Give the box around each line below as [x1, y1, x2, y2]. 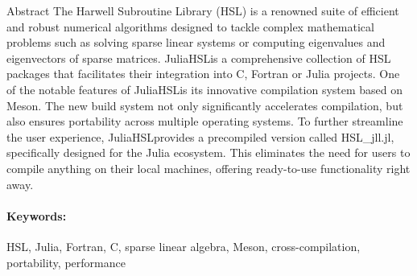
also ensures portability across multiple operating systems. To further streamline [6, 113, 403, 130]
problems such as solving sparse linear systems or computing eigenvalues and [6, 34, 386, 51]
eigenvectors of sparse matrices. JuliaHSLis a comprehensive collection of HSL [6, 49, 391, 66]
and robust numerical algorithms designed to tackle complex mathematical [6, 18, 374, 35]
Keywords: [6, 207, 67, 224]
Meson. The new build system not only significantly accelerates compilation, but [6, 97, 403, 113]
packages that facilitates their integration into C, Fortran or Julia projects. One [6, 65, 400, 82]
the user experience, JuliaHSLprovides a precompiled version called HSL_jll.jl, [6, 128, 394, 145]
